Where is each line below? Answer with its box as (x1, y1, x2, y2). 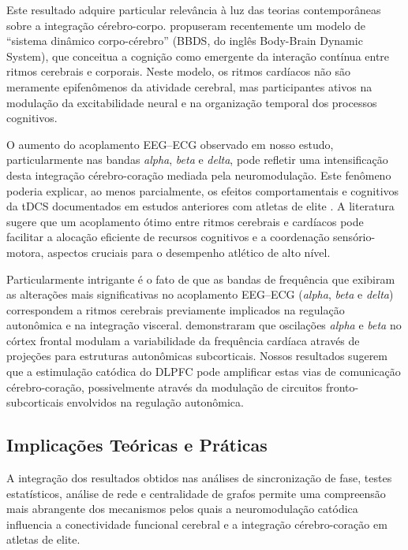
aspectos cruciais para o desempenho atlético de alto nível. (47, 243, 331, 260)
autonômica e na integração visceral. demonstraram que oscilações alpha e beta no (6, 317, 402, 333)
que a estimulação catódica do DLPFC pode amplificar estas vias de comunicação (6, 363, 401, 380)
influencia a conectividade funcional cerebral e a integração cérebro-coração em (6, 515, 387, 532)
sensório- (333, 229, 376, 245)
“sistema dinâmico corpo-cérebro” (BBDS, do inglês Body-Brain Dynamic (6, 32, 363, 49)
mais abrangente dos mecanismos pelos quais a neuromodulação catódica (6, 500, 358, 517)
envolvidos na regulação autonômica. (66, 394, 244, 411)
